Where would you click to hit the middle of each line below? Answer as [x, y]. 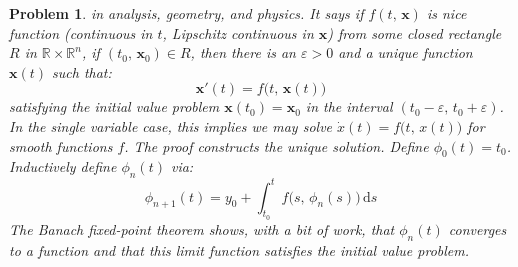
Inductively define [63, 166]
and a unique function [405, 52]
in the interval [349, 106]
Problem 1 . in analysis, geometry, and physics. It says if [186, 13]
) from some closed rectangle [414, 32]
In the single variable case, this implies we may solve [171, 125]
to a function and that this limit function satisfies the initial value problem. [239, 249]
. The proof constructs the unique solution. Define [276, 145]
